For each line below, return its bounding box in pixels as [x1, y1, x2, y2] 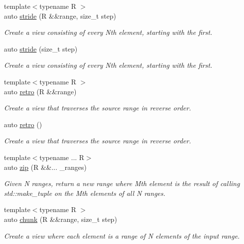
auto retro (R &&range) [4, 86, 77, 96]
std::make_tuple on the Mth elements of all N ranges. [4, 188, 166, 198]
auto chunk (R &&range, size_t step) [4, 214, 117, 224]
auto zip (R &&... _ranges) [4, 162, 87, 172]
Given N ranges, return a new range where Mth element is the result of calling [4, 178, 240, 189]
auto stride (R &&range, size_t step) [4, 10, 117, 21]
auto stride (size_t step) [4, 43, 78, 54]
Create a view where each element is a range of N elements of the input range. [4, 230, 240, 241]
